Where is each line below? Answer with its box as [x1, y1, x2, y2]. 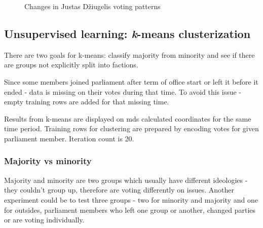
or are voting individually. [4, 214, 85, 225]
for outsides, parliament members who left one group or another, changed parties [4, 204, 256, 215]
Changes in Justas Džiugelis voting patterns [24, 1, 161, 11]
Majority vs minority [4, 155, 92, 167]
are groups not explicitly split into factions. [4, 59, 138, 70]
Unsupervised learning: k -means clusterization [4, 25, 251, 41]
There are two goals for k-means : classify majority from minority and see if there [4, 49, 255, 60]
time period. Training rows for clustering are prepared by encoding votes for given [4, 123, 259, 134]
